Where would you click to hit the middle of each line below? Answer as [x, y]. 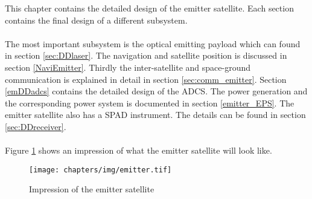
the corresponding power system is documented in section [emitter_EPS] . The [150, 103]
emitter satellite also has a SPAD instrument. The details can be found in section [155, 115]
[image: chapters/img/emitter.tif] [100, 170]
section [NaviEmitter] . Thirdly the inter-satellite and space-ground [128, 67]
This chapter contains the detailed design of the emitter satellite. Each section [149, 8]
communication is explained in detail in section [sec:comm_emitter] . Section [146, 79]
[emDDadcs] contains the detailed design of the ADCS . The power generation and [156, 91]
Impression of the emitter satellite [92, 189]
